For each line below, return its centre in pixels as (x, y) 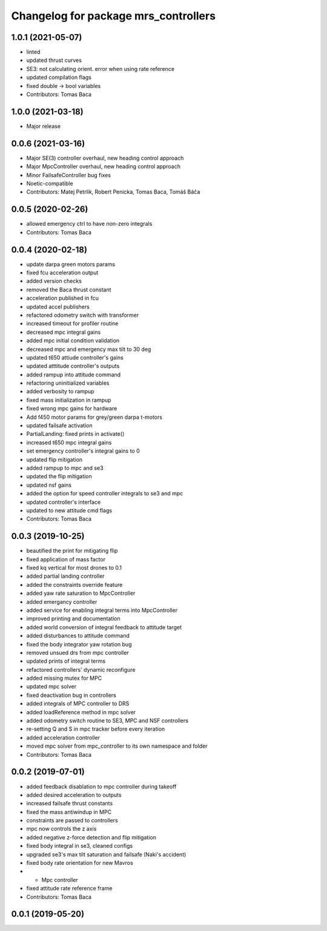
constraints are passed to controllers (72, 821)
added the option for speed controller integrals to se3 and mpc (105, 493)
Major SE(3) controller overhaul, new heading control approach (105, 158)
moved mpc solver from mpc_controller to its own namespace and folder (117, 746)
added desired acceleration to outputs (74, 794)
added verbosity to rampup (60, 391)
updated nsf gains (49, 485)
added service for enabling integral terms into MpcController (102, 610)
